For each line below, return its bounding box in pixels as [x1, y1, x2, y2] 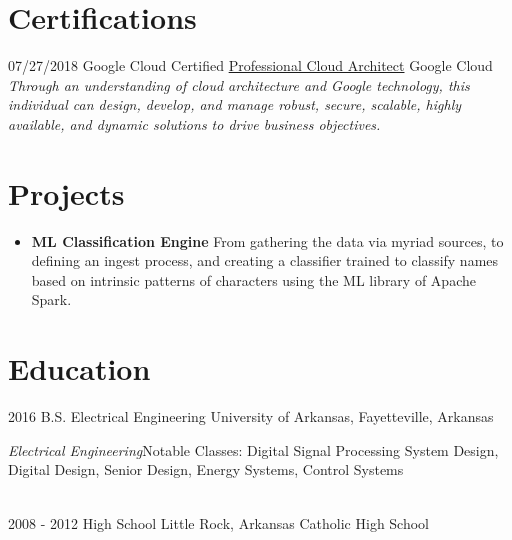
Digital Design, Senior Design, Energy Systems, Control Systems [8, 459, 404, 480]
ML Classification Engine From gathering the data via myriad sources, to [31, 230, 504, 251]
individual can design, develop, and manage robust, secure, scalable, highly [8, 94, 462, 115]
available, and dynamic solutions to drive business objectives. [8, 113, 381, 134]
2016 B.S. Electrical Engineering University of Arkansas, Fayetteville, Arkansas [8, 406, 494, 427]
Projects [8, 172, 125, 213]
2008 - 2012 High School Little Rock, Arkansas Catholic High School [8, 512, 430, 533]
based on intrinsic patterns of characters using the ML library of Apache [31, 269, 476, 290]
